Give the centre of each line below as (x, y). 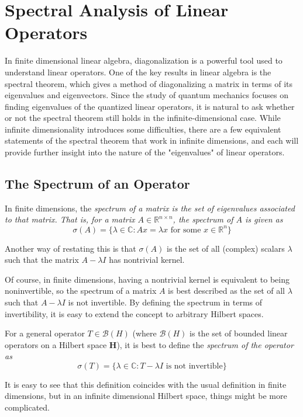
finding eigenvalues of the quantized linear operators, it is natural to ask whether (150, 106)
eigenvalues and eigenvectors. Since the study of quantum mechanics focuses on (147, 95)
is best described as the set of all (227, 291)
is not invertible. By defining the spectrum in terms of (165, 302)
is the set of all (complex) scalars (226, 248)
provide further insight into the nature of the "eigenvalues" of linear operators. (145, 152)
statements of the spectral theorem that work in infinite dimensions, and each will (152, 140)
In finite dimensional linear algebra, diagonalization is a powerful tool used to (144, 60)
